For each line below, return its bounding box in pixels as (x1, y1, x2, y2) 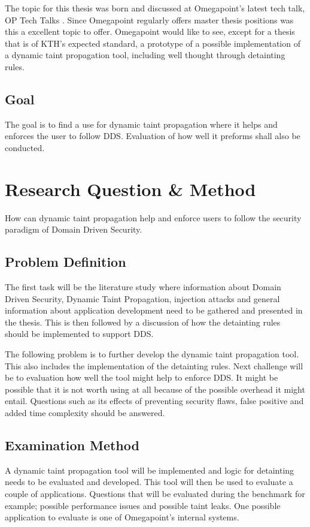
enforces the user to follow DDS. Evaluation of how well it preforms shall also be (5, 130, 300, 142)
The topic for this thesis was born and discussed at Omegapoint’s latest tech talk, (5, 2, 305, 14)
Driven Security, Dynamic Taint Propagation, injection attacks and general (5, 292, 280, 305)
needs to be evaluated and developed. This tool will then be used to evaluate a (5, 475, 293, 488)
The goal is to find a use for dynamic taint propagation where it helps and (5, 118, 278, 130)
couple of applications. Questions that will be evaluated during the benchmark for (5, 487, 305, 499)
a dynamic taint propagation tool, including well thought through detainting (5, 49, 285, 61)
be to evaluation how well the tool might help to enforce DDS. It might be (5, 371, 278, 384)
